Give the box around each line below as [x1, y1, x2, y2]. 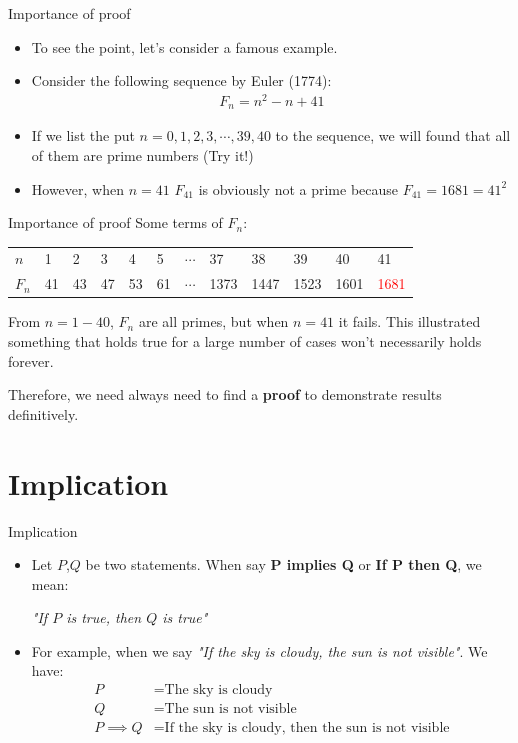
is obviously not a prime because [198, 178, 399, 199]
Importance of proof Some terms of [8, 212, 223, 233]
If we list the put [31, 125, 135, 146]
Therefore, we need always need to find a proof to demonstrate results [8, 384, 442, 405]
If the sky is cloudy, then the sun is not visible [164, 721, 450, 736]
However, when [31, 178, 124, 199]
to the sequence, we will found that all [275, 125, 511, 146]
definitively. [8, 403, 79, 424]
